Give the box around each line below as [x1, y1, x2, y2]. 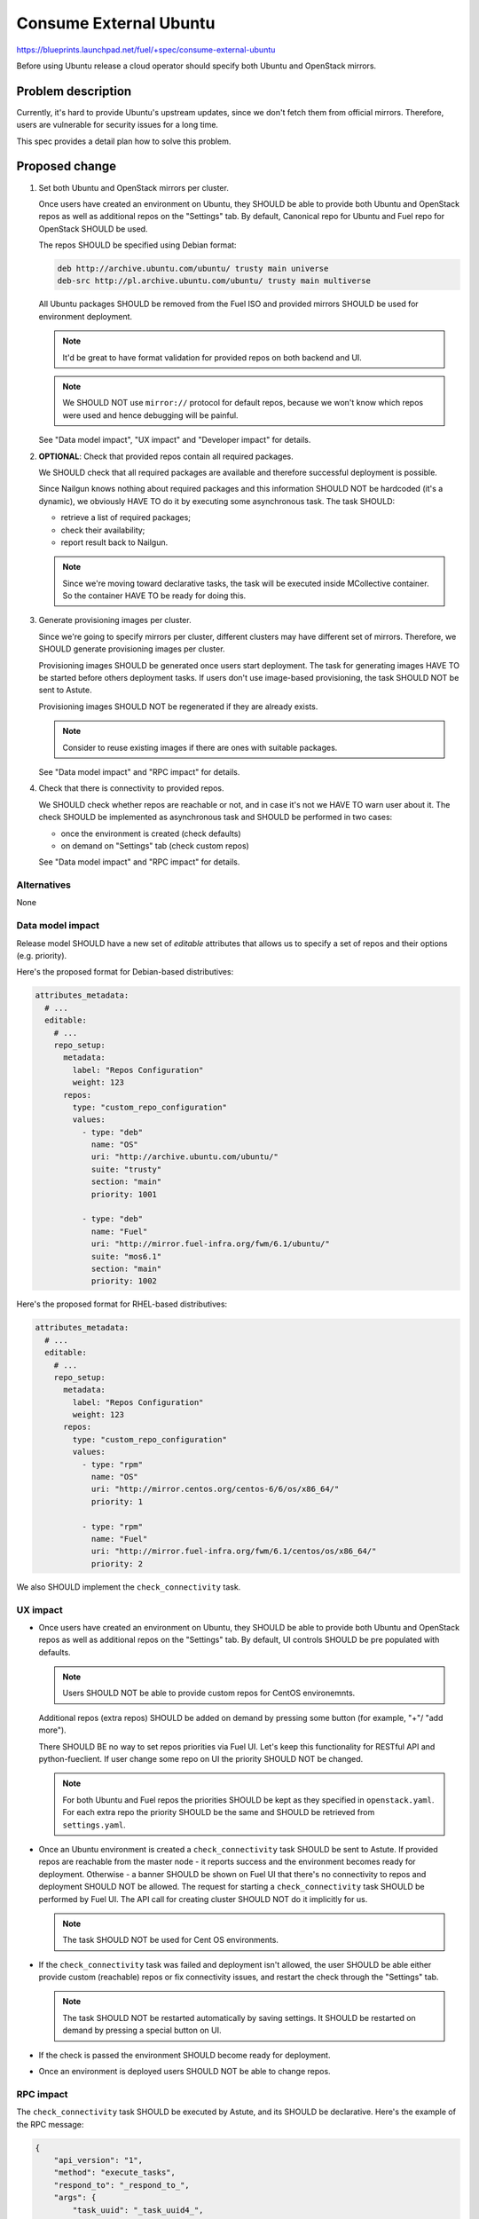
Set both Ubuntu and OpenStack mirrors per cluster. [38, 182, 230, 193]
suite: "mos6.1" [90, 1252, 162, 1261]
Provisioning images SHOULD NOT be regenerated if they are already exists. [38, 701, 318, 712]
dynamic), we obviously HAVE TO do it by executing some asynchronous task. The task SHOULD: [38, 495, 396, 506]
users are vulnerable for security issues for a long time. [16, 120, 219, 130]
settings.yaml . [62, 1820, 126, 1830]
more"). [38, 1725, 67, 1735]
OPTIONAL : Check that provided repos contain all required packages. [38, 451, 294, 462]
